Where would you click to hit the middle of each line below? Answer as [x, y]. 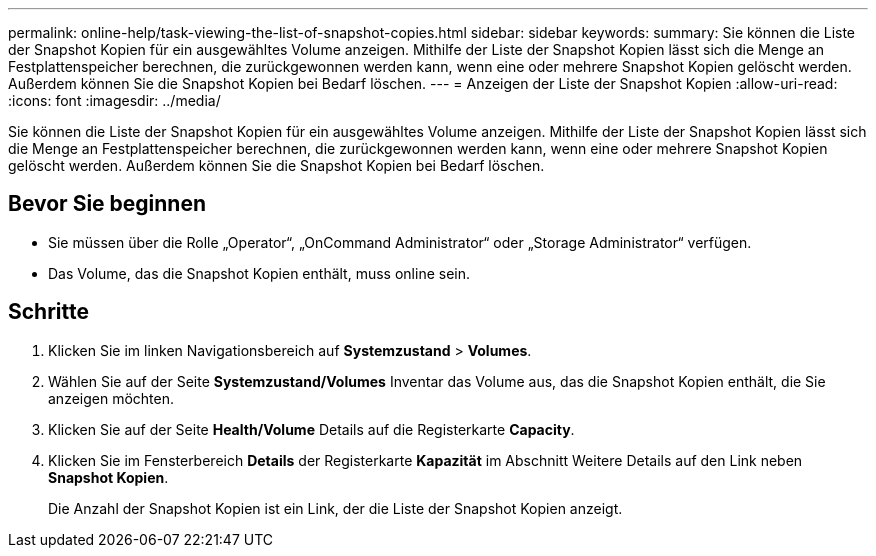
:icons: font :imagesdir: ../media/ [114, 100]
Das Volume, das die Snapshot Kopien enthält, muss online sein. [259, 273]
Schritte [48, 312]
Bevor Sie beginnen [107, 204]
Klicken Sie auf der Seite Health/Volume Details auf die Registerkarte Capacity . [311, 429]
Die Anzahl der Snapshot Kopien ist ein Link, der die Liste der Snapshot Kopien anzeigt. [335, 508]
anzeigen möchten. [111, 398]
